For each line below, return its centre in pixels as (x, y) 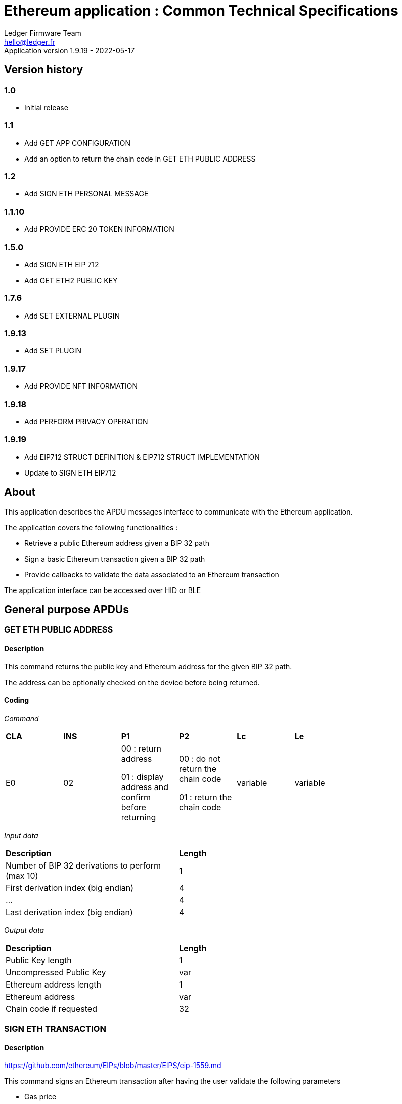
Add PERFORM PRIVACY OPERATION (86, 421)
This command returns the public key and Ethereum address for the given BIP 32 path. (148, 666)
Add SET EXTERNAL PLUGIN (72, 316)
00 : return (141, 748)
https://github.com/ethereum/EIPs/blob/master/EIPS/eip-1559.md (113, 1066)
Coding (17, 700)
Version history (44, 70)
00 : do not (199, 758)
